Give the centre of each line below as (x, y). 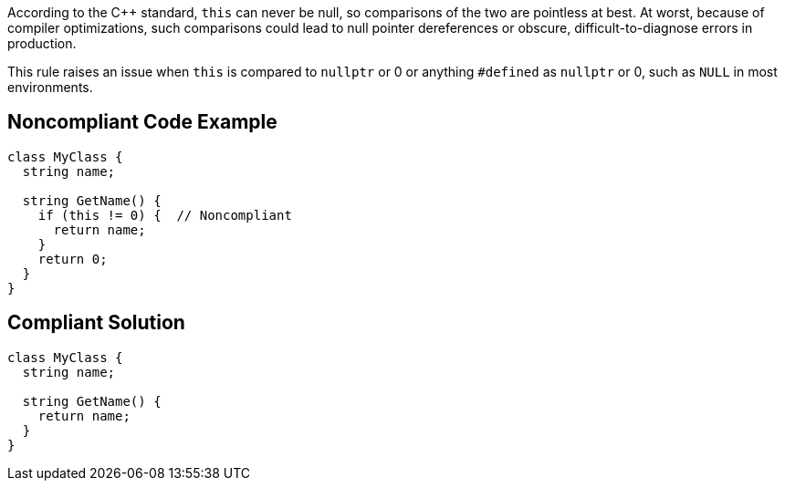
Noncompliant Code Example (142, 122)
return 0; (73, 259)
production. (42, 43)
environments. (50, 87)
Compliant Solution (96, 323)
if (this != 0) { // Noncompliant (165, 215)
